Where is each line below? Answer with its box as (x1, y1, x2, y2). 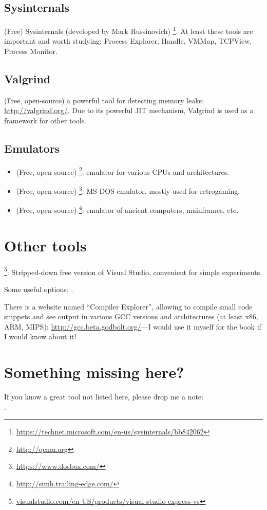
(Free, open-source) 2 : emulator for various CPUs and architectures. (16, 165, 230, 177)
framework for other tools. (4, 115, 87, 126)
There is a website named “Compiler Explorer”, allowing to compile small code (4, 301, 253, 312)
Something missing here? (4, 361, 184, 383)
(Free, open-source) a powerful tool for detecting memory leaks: (4, 95, 204, 105)
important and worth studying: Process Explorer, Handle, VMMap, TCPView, (4, 35, 252, 46)
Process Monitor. (4, 46, 58, 57)
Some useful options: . (4, 283, 73, 294)
